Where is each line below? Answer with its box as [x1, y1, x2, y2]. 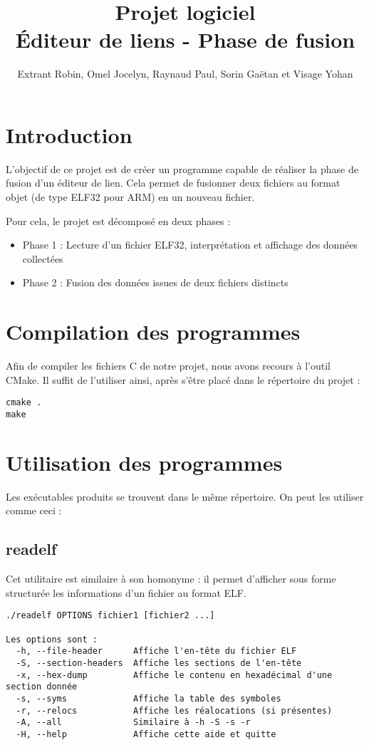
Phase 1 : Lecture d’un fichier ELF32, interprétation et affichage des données [22, 237, 358, 252]
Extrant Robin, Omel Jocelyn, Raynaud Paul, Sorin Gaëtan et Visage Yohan [17, 66, 353, 81]
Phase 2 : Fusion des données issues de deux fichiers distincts [22, 275, 289, 290]
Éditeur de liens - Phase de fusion [15, 25, 355, 54]
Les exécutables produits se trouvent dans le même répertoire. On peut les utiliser [6, 489, 364, 504]
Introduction [6, 120, 132, 149]
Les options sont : [6, 634, 98, 645]
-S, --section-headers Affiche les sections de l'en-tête [16, 657, 302, 668]
